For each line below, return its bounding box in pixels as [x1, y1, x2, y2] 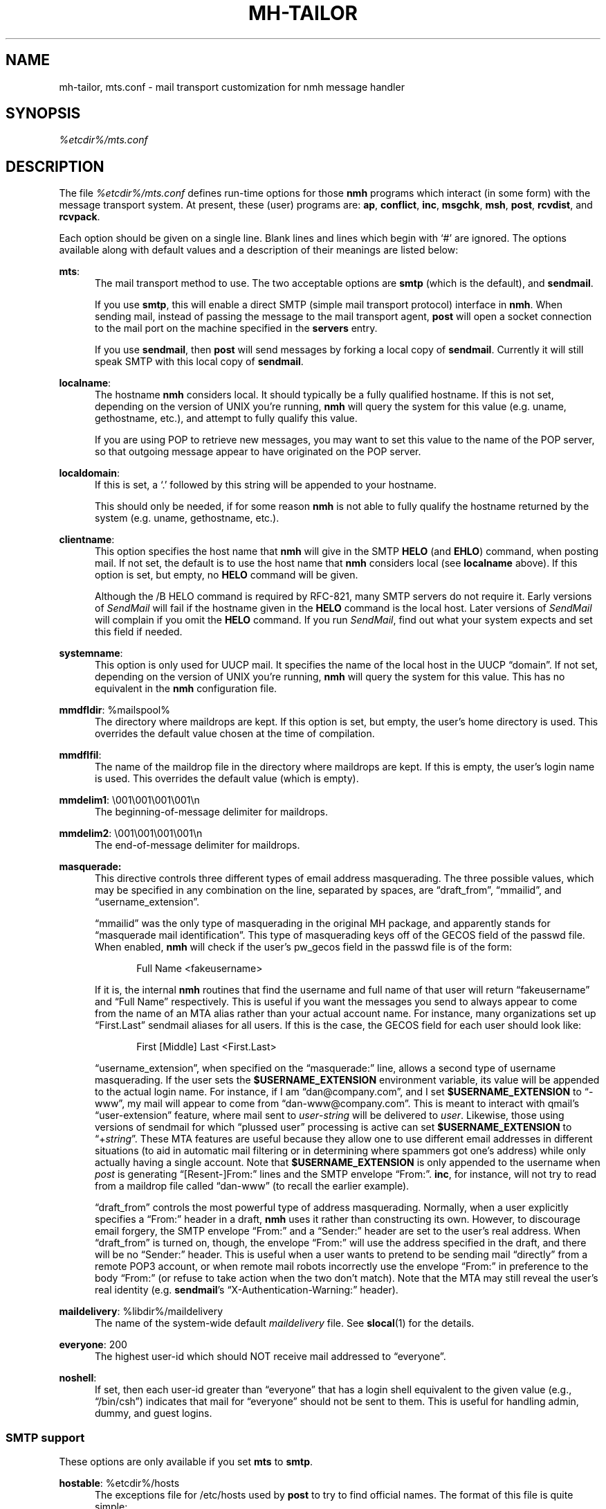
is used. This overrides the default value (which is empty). [95, 773, 359, 785]
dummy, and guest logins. [95, 1407, 212, 1420]
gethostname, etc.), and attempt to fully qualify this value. [95, 412, 358, 425]
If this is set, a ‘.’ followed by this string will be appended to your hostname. [95, 479, 437, 491]
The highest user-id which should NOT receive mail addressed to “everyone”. [95, 1350, 446, 1363]
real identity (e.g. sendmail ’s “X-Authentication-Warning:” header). [95, 1284, 398, 1296]
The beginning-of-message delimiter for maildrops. [95, 806, 328, 818]
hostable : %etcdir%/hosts [59, 1477, 180, 1490]
